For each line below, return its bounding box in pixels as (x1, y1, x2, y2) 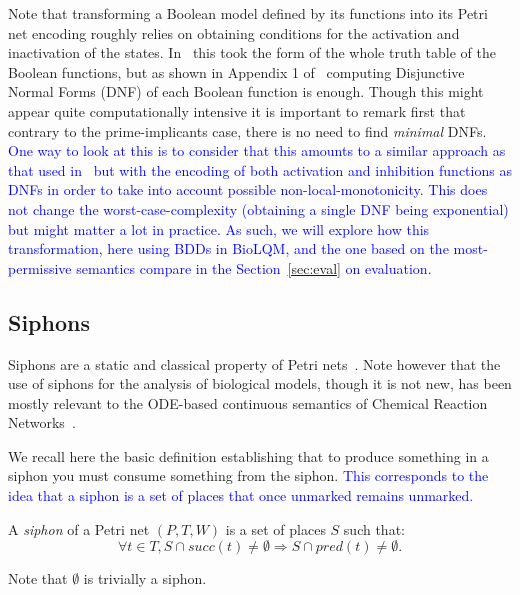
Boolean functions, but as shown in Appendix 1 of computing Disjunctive (8, 61, 465, 82)
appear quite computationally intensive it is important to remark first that (8, 100, 466, 121)
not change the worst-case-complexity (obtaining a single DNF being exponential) (8, 198, 509, 219)
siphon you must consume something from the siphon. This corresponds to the (8, 465, 489, 486)
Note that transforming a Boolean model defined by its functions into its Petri (8, 3, 488, 23)
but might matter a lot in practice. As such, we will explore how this (8, 218, 430, 239)
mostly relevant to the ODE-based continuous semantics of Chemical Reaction (8, 392, 488, 413)
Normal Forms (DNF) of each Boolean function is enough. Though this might (8, 81, 484, 102)
